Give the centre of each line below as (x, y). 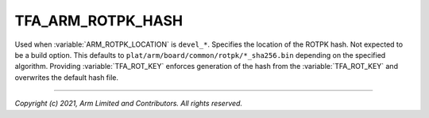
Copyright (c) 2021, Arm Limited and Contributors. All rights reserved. (128, 104)
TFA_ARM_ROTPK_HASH (99, 21)
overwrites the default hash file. (67, 77)
